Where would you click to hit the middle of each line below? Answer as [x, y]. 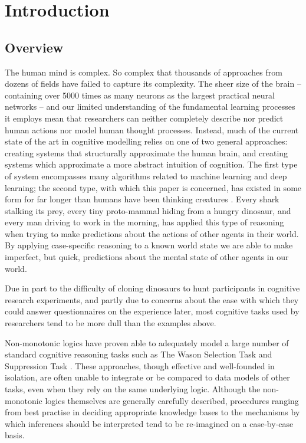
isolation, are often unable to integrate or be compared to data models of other [147, 377]
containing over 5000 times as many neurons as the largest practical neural [140, 95]
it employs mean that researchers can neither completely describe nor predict [144, 118]
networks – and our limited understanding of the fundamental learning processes [150, 106]
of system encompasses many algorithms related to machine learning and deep [146, 175]
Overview [34, 47]
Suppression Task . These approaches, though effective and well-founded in [140, 365]
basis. [15, 435]
